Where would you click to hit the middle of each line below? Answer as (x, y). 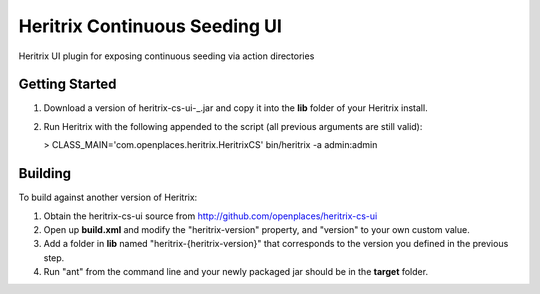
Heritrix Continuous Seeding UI (150, 26)
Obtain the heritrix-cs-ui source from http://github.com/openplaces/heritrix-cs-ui (210, 216)
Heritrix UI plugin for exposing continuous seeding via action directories (166, 56)
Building (45, 173)
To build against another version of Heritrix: (108, 197)
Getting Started (67, 84)
